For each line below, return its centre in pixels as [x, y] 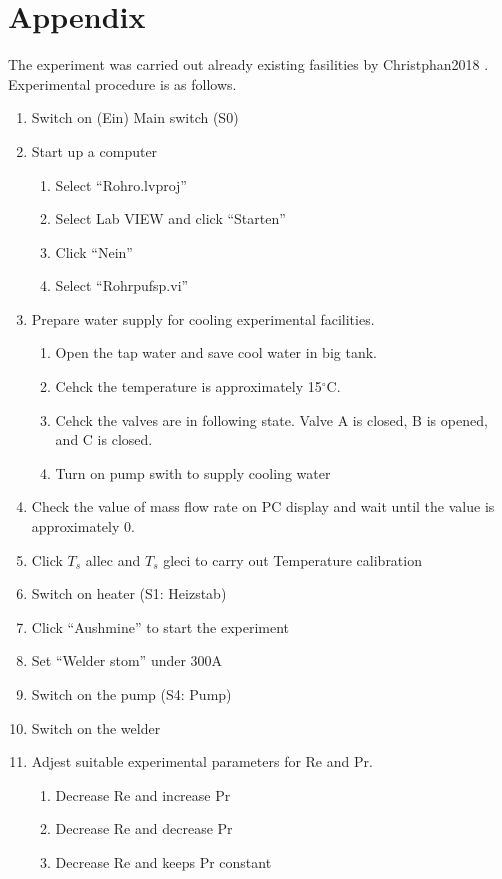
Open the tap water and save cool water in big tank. [216, 352]
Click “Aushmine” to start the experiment [160, 626]
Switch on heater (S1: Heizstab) [129, 593]
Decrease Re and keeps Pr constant [163, 861]
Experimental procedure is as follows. [122, 83]
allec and [113, 559]
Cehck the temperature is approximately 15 [188, 386]
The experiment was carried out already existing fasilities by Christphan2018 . [248, 64]
